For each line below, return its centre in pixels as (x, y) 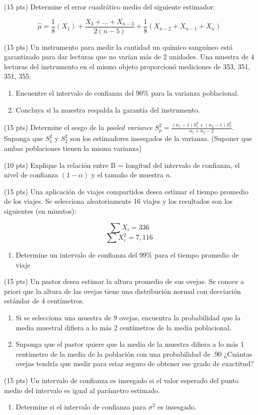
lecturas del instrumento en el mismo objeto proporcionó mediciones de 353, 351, (127, 66)
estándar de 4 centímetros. (44, 301)
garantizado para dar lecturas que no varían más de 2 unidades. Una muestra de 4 (129, 57)
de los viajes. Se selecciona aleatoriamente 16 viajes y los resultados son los (118, 201)
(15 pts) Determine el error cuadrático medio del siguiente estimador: (110, 6)
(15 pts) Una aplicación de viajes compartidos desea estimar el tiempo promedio (126, 191)
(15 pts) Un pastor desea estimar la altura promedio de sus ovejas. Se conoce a (124, 281)
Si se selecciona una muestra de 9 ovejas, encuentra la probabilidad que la (128, 318)
